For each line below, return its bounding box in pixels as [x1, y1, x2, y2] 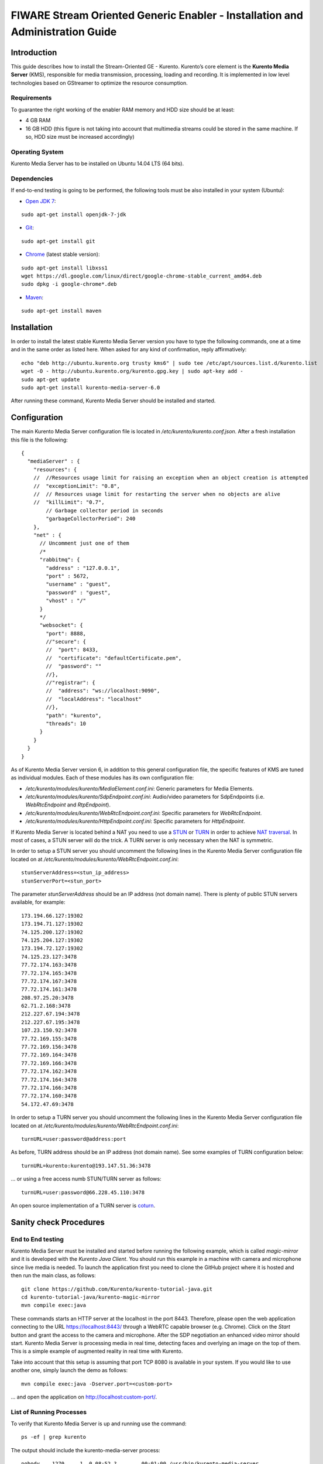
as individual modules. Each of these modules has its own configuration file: [11, 774, 194, 781]
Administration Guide [11, 25, 117, 38]
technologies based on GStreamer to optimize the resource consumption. [11, 79, 188, 86]
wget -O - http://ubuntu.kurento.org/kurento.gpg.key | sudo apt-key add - [21, 368, 243, 375]
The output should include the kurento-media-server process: [11, 1446, 160, 1453]
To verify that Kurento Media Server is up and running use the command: [11, 1420, 187, 1427]
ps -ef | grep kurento [21, 1434, 87, 1441]
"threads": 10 [46, 720, 87, 727]
